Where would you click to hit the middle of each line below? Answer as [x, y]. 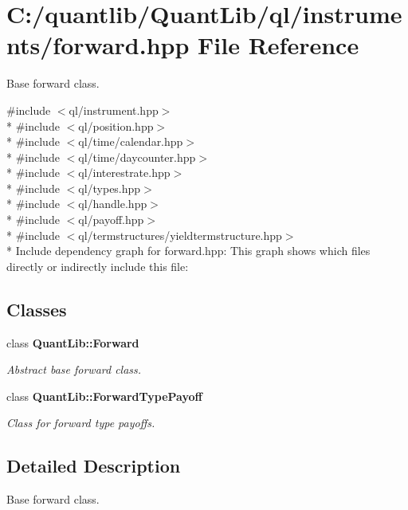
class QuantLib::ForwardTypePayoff [104, 396]
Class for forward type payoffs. [81, 423]
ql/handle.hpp [113, 204]
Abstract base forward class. [74, 369]
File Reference [279, 45]
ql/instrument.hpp [114, 110]
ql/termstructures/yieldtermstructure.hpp [180, 235]
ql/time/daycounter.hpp [137, 157]
